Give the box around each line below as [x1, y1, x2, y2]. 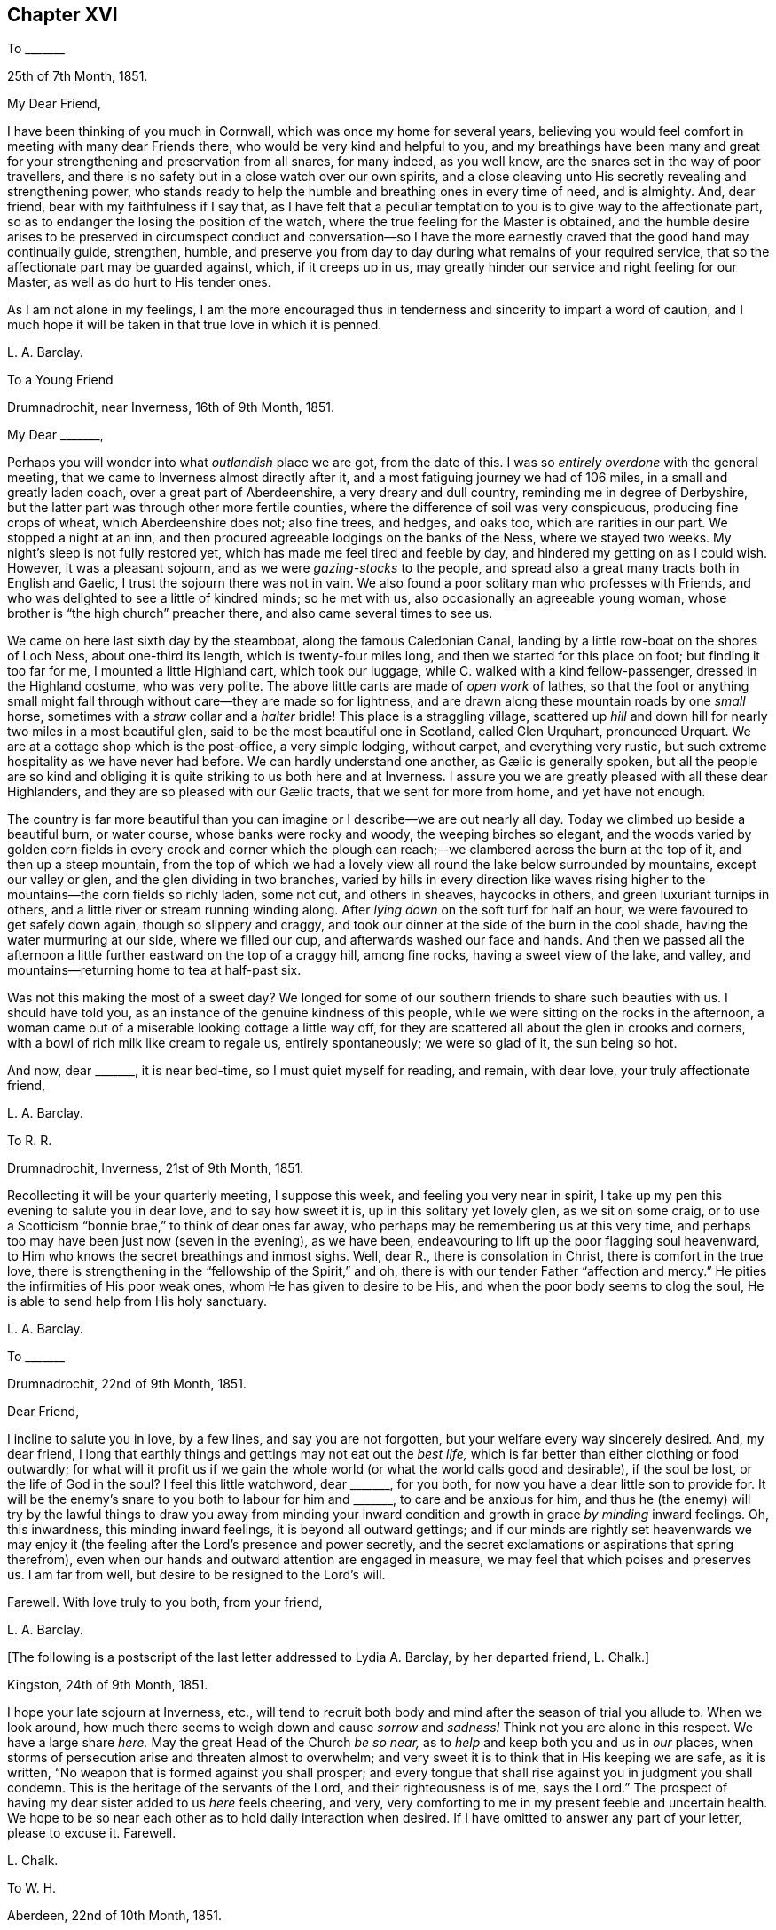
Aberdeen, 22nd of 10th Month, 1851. [7, 1908, 222, 1924]
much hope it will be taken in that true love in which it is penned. [7, 317, 382, 333]
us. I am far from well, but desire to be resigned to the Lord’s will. [7, 1567, 386, 1583]
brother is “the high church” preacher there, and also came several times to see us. [7, 605, 493, 621]
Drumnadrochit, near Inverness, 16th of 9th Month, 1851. [7, 399, 335, 415]
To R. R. [7, 1133, 52, 1149]
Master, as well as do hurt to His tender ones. [7, 274, 271, 290]
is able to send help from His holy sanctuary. [7, 1293, 267, 1309]
